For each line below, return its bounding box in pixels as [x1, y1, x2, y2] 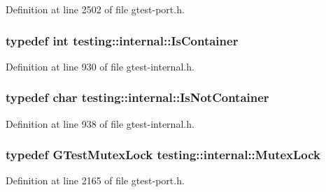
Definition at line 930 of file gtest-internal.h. [6, 59, 194, 73]
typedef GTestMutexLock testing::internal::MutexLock [6, 146, 321, 163]
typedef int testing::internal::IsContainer [6, 31, 239, 49]
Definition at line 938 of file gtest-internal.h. [6, 116, 194, 131]
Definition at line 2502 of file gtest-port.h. [6, 2, 185, 16]
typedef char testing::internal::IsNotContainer [6, 89, 269, 106]
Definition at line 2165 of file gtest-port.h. [6, 173, 185, 188]
